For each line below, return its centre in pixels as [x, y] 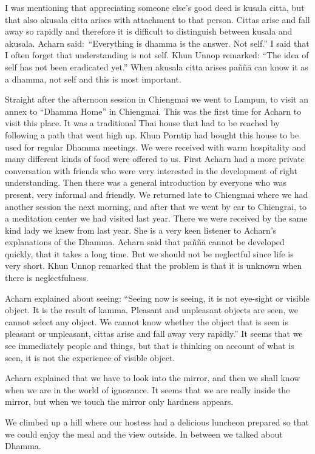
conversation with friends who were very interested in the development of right [151, 170]
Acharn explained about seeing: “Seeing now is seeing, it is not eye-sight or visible [157, 298]
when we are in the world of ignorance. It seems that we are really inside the [147, 389]
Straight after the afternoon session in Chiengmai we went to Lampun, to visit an [157, 99]
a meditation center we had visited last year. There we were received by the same [156, 218]
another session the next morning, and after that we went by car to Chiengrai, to [156, 206]
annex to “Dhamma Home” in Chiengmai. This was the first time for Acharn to [153, 111]
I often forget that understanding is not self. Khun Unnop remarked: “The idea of [157, 55]
